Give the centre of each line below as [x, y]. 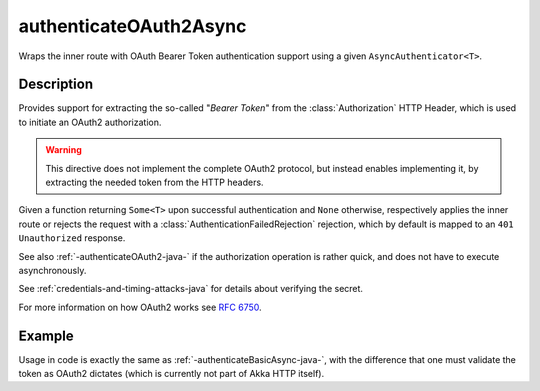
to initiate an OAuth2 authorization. [90, 122]
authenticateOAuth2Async [132, 26]
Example [46, 335]
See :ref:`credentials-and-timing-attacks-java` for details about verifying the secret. [191, 289]
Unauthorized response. [72, 238]
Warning [63, 150]
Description [56, 84]
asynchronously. [52, 270]
